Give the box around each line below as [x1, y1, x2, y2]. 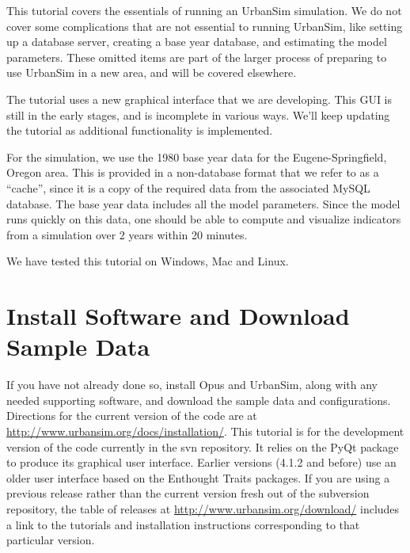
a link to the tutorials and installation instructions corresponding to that [6, 516, 360, 532]
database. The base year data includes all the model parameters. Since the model [6, 195, 401, 212]
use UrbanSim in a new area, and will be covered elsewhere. [6, 64, 297, 81]
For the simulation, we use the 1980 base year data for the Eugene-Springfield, [6, 148, 387, 165]
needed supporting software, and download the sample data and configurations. [6, 391, 391, 408]
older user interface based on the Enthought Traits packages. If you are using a [6, 469, 390, 486]
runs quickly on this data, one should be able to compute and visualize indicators [6, 211, 401, 227]
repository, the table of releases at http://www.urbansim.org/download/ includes [6, 500, 400, 517]
